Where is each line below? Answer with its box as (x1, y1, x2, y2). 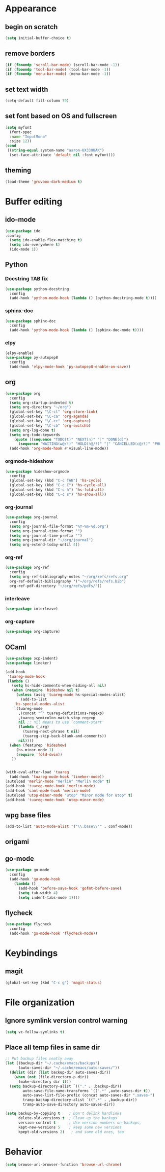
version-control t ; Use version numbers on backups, (18, 1120, 141, 1125)
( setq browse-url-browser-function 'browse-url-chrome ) (5, 1162, 122, 1167)
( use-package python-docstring (5, 287, 69, 292)
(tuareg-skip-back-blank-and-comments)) (23, 733, 107, 739)
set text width (5, 85, 48, 94)
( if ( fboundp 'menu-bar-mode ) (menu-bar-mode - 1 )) (5, 72, 111, 76)
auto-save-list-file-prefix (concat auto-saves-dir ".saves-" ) (23, 1093, 155, 1098)
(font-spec (9, 129, 32, 135)
